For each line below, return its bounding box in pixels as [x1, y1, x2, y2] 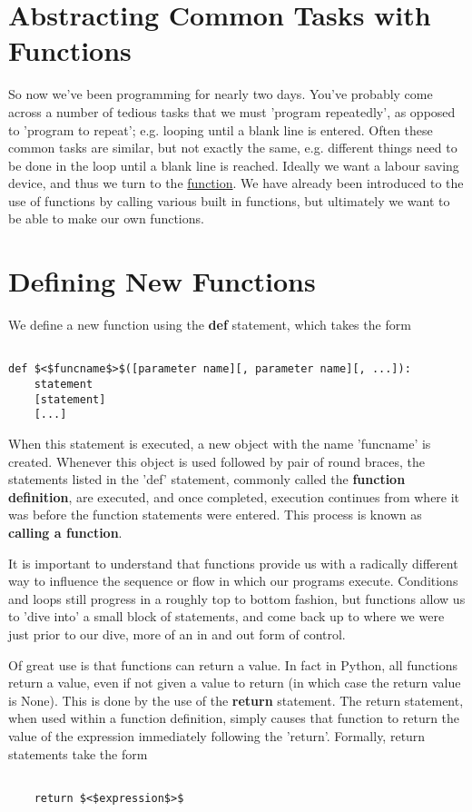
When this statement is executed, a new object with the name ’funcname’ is [8, 434, 431, 453]
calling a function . [8, 523, 123, 542]
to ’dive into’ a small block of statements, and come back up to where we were [8, 607, 445, 626]
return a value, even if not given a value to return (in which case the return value [8, 673, 461, 692]
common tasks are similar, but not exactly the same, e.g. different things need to [8, 138, 457, 157]
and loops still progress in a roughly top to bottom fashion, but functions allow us [8, 589, 466, 608]
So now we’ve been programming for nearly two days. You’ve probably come [8, 84, 433, 104]
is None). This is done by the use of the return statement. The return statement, [8, 690, 464, 709]
